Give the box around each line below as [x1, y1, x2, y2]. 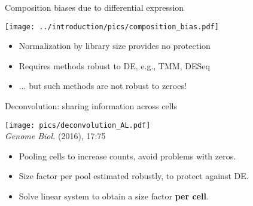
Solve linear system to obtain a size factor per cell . [19, 190, 209, 202]
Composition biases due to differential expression [5, 1, 184, 13]
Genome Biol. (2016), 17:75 [5, 130, 106, 142]
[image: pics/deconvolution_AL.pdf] [5, 121, 151, 130]
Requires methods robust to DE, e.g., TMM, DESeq [19, 59, 210, 72]
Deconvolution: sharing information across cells [5, 100, 178, 112]
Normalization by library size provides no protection [19, 39, 211, 52]
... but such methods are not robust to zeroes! [19, 79, 187, 92]
